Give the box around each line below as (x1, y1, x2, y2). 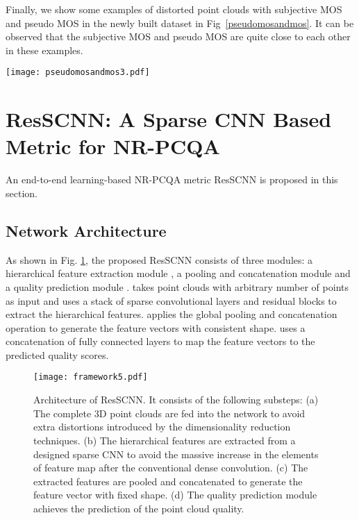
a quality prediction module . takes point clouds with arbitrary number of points (6, 279, 349, 294)
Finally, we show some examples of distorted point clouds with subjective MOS (6, 2, 342, 16)
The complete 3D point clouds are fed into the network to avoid (33, 405, 306, 420)
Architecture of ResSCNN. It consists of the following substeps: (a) (33, 392, 319, 407)
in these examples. (6, 42, 83, 57)
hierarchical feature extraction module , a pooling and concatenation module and (6, 266, 351, 280)
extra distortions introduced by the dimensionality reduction (33, 419, 291, 434)
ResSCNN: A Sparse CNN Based (6, 105, 332, 133)
